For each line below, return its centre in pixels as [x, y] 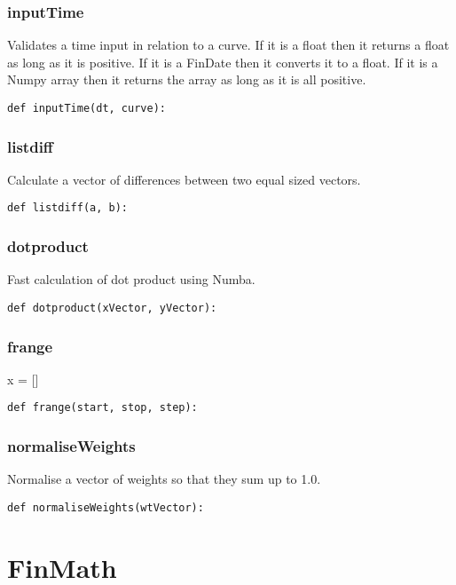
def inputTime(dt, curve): [86, 108]
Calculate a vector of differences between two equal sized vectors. [184, 179]
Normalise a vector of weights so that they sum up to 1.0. [164, 479]
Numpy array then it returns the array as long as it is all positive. [187, 79]
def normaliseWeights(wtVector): [106, 507]
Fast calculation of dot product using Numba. [131, 279]
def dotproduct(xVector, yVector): [112, 308]
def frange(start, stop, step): [102, 408]
